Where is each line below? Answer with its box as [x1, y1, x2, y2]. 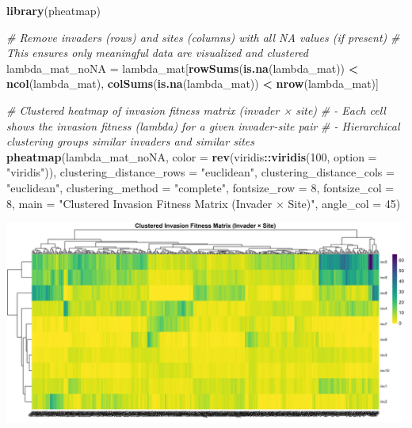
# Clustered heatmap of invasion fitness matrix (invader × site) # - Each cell [6, 101, 386, 118]
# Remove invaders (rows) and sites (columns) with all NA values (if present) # [6, 28, 400, 45]
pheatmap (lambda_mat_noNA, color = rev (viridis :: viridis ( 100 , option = [6, 148, 377, 165]
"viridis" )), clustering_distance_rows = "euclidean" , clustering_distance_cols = [6, 164, 395, 180]
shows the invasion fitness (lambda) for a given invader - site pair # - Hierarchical [6, 117, 400, 134]
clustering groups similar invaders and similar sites [6, 133, 254, 150]
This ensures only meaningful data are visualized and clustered [6, 44, 308, 61]
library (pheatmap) [6, 2, 101, 18]
